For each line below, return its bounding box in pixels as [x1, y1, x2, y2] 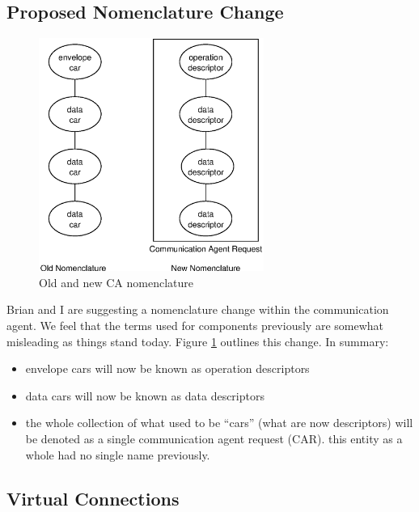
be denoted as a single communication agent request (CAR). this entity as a [25, 429, 403, 446]
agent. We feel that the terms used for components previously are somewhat [6, 316, 384, 333]
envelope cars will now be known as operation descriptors [25, 360, 310, 377]
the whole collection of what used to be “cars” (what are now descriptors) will [25, 414, 413, 431]
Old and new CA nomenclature [39, 273, 193, 290]
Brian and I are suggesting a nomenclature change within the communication [6, 301, 389, 318]
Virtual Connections [6, 485, 180, 510]
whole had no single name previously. [25, 446, 210, 463]
